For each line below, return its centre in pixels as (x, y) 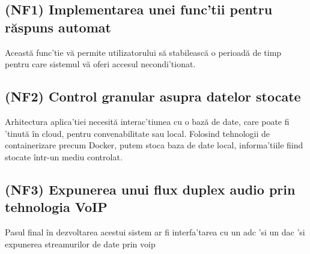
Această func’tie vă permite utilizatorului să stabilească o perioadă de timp (143, 52)
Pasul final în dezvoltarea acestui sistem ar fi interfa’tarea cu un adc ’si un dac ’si (155, 231)
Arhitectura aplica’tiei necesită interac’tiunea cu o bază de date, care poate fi (147, 121)
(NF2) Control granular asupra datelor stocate (153, 96)
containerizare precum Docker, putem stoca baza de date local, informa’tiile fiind (154, 145)
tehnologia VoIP (56, 207)
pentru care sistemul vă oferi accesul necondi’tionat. (100, 64)
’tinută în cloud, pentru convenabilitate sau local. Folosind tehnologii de (138, 133)
